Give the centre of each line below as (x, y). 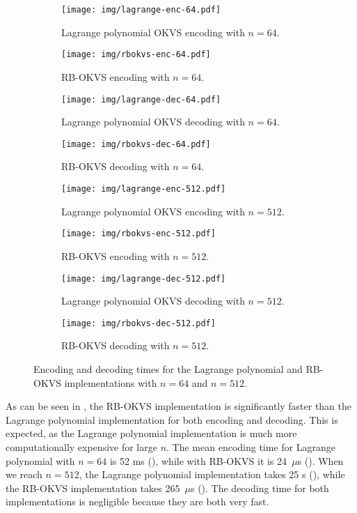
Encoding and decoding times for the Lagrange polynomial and (168, 369)
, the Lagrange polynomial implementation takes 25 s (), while (212, 474)
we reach (24, 474)
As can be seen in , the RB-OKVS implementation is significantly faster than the (179, 406)
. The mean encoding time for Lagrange (251, 446)
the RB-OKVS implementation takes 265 (93, 488)
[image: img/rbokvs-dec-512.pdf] (138, 323)
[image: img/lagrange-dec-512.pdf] (144, 278)
